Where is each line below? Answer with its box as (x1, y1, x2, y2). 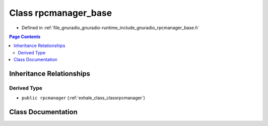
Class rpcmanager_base (9, 7, 112, 18)
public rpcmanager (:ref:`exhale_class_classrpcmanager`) (21, 95, 145, 101)
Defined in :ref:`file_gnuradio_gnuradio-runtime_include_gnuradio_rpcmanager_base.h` (21, 25, 200, 31)
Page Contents (9, 34, 41, 40)
